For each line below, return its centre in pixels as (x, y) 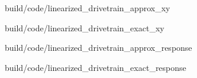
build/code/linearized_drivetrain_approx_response (98, 48)
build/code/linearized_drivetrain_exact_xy (85, 27)
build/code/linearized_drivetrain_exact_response (96, 67)
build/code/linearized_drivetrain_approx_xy (88, 8)
